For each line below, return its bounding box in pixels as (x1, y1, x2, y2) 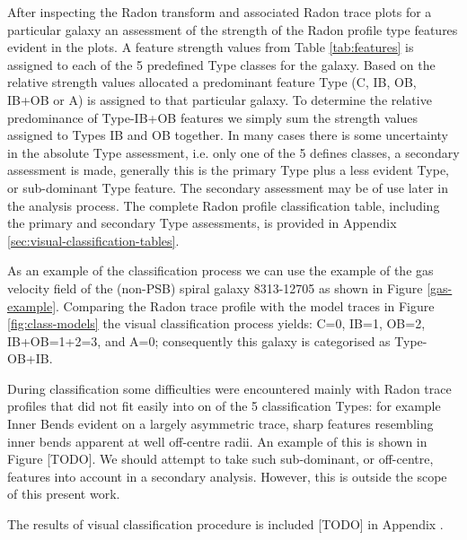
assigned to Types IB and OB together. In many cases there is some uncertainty (7, 126, 448, 144)
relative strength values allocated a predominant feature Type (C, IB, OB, (7, 73, 417, 91)
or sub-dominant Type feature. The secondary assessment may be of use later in (7, 178, 449, 196)
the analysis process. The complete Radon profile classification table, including (7, 196, 440, 214)
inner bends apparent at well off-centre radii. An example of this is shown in (7, 431, 427, 450)
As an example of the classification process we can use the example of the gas (7, 261, 434, 280)
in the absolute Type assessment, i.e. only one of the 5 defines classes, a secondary (7, 143, 460, 161)
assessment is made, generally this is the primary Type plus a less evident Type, (7, 161, 449, 179)
